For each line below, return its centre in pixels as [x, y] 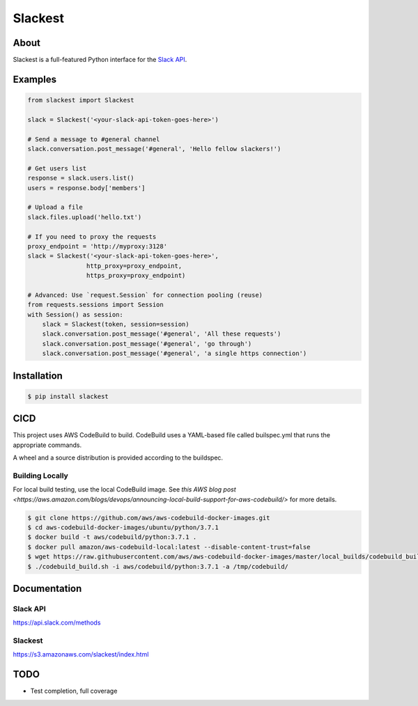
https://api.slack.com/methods [57, 622]
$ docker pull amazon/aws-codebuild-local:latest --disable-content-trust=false [169, 547]
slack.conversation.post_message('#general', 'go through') [147, 344]
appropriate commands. [47, 445]
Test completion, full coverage [74, 691]
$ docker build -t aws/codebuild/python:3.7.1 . [112, 537]
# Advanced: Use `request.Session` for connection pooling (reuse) [145, 295]
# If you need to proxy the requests [92, 236]
